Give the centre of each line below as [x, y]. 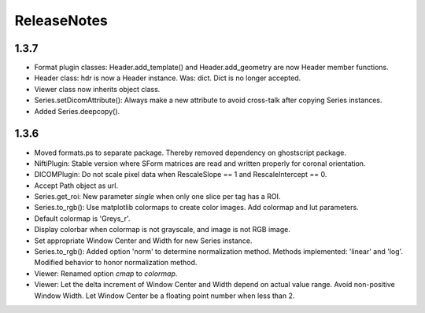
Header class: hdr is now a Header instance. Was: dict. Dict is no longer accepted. [168, 78]
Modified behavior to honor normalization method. [116, 263]
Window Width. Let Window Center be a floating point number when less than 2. [164, 296]
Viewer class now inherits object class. [97, 89]
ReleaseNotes [61, 20]
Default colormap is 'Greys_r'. [82, 218]
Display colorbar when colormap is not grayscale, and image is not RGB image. [162, 230]
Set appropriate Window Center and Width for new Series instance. [143, 241]
